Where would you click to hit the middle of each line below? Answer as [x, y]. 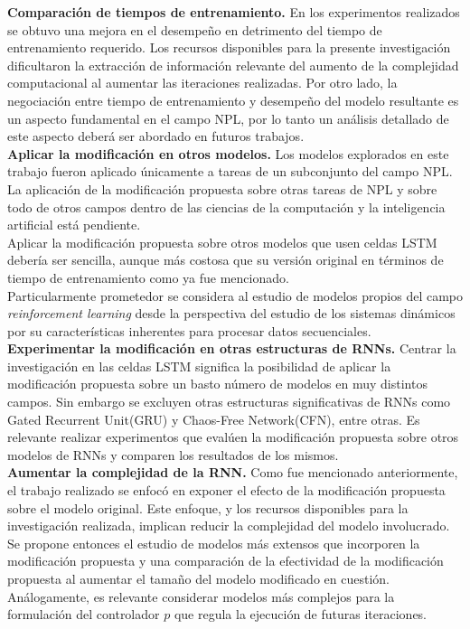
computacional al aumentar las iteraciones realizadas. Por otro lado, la [202, 83]
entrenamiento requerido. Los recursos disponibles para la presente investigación [229, 47]
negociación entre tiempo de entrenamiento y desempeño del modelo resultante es [233, 100]
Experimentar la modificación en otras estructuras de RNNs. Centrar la [232, 348]
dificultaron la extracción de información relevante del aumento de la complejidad [233, 65]
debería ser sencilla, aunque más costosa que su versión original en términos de [226, 260]
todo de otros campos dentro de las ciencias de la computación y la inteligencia [226, 207]
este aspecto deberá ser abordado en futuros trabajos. [156, 136]
